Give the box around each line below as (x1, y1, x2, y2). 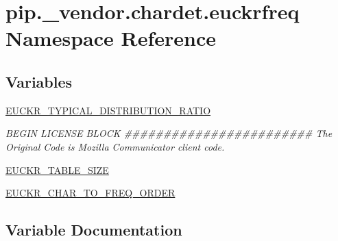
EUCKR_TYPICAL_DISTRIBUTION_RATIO (5, 103, 211, 117)
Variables (5, 71, 73, 92)
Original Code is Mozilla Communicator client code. (5, 139, 225, 153)
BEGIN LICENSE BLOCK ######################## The (5, 126, 333, 140)
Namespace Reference (5, 24, 216, 52)
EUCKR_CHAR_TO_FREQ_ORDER (5, 186, 176, 200)
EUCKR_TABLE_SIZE (5, 162, 109, 177)
